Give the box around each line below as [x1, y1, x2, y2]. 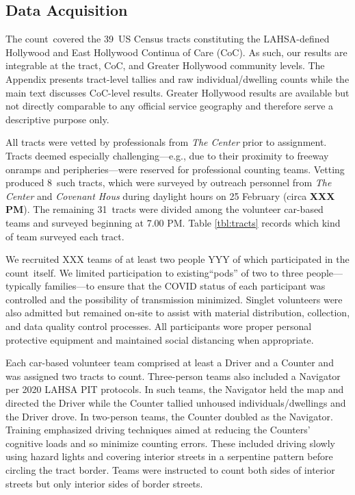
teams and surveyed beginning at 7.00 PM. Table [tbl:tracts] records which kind [5, 215, 341, 229]
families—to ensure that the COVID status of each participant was [44, 279, 326, 293]
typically [5, 279, 42, 293]
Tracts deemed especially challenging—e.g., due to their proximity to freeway [5, 148, 329, 162]
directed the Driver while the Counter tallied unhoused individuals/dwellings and [5, 396, 346, 410]
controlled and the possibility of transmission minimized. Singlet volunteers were [5, 292, 343, 306]
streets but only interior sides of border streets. [5, 476, 203, 490]
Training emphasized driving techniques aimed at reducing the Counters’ [5, 422, 311, 437]
